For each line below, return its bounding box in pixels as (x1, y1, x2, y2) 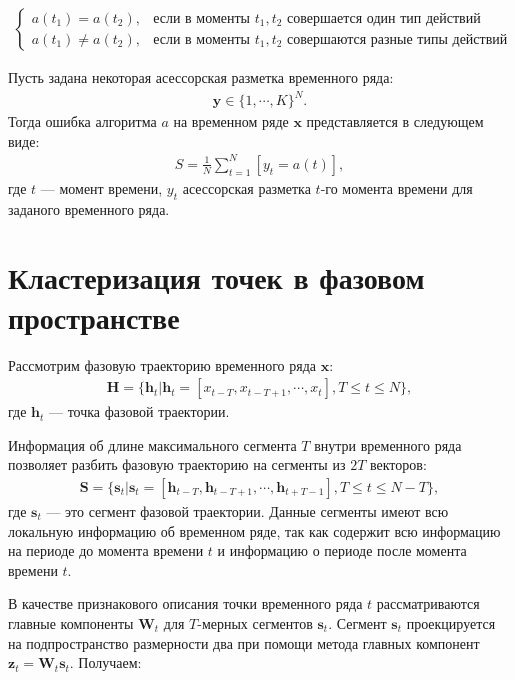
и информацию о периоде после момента (217, 540, 467, 561)
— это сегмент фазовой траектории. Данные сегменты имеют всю (46, 501, 449, 522)
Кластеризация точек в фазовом (8, 257, 425, 298)
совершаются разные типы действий (287, 32, 508, 47)
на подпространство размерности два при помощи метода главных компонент (8, 632, 480, 653)
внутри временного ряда (314, 434, 462, 455)
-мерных (197, 617, 248, 632)
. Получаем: (69, 652, 142, 673)
